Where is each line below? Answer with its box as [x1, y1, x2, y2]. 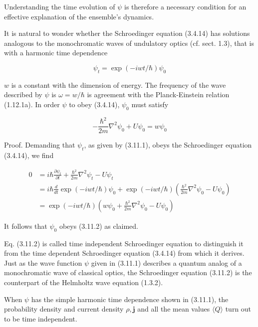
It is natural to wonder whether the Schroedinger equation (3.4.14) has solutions [4, 28, 250, 38]
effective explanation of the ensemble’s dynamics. [4, 11, 154, 21]
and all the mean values [137, 304, 210, 314]
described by [4, 89, 42, 100]
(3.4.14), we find [4, 150, 54, 161]
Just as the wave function [4, 257, 82, 268]
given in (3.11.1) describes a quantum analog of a [91, 257, 242, 268]
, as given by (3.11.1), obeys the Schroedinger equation [84, 140, 252, 150]
